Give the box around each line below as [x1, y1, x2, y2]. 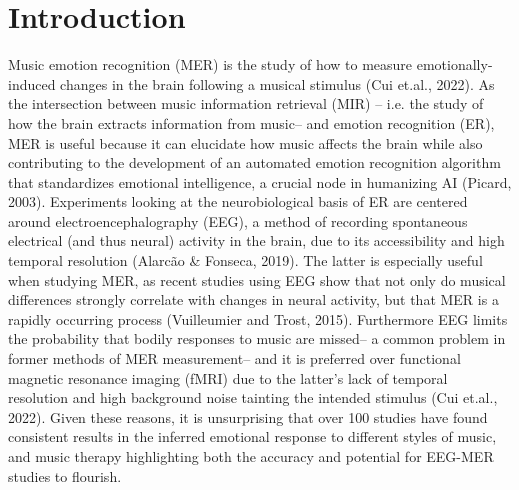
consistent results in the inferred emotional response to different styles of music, [8, 426, 497, 447]
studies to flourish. [8, 465, 122, 486]
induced [8, 73, 56, 94]
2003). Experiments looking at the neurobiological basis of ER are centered [8, 191, 468, 212]
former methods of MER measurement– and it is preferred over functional [8, 348, 461, 369]
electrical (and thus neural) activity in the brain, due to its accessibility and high [8, 230, 505, 251]
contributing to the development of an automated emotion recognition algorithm [8, 152, 501, 173]
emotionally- [416, 54, 493, 75]
